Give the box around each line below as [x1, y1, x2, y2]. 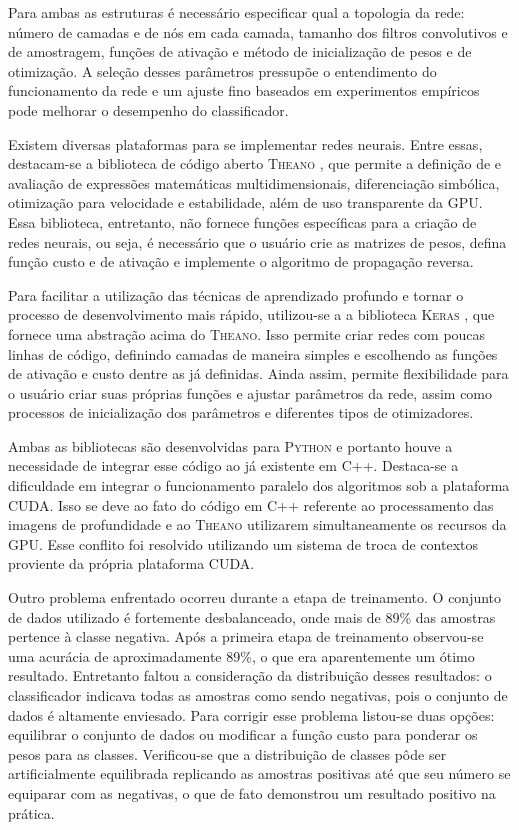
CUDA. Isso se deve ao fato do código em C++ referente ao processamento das [8, 494, 494, 515]
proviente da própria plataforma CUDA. [8, 553, 255, 574]
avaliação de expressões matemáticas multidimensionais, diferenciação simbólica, [8, 172, 500, 193]
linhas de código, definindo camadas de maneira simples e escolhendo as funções [8, 343, 498, 364]
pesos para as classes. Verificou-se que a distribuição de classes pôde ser [8, 743, 447, 764]
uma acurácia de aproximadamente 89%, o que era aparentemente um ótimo [8, 645, 475, 666]
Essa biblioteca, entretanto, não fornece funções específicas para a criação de [8, 211, 477, 232]
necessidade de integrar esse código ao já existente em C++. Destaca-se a [8, 455, 459, 476]
